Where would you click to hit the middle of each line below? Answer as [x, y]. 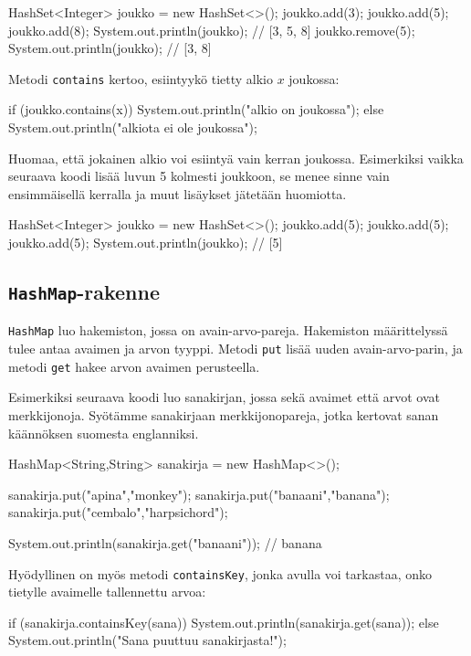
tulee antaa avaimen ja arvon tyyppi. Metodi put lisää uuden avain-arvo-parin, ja [235, 349]
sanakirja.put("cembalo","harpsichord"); [118, 512]
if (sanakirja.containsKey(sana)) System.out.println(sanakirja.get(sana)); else [224, 622]
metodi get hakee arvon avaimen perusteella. [134, 366]
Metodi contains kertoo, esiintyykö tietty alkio [141, 78]
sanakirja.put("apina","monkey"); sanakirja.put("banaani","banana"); [199, 494]
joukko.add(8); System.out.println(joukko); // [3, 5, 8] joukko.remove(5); [212, 30]
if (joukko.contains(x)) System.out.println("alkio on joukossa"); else [196, 109]
